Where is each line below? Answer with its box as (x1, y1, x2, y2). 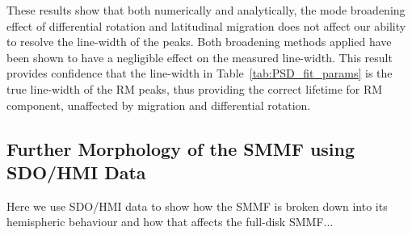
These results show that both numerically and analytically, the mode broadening (6, 2, 406, 18)
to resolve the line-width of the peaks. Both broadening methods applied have (6, 33, 392, 50)
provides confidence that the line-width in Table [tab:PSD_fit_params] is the (6, 65, 393, 82)
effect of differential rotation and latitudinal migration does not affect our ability (6, 17, 406, 34)
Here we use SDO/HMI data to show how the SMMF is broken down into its (6, 197, 388, 214)
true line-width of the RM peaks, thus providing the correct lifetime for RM (6, 80, 383, 97)
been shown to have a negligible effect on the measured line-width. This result (6, 48, 393, 65)
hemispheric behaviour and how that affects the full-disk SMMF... (6, 213, 334, 230)
